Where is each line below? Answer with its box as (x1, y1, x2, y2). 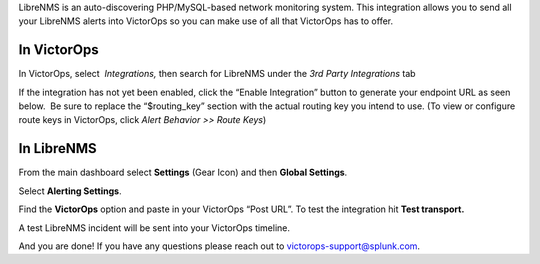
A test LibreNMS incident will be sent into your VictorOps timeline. (18, 221, 290, 234)
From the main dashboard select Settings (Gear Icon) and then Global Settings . (18, 166, 348, 179)
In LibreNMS (18, 140, 97, 157)
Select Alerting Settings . (18, 185, 122, 197)
